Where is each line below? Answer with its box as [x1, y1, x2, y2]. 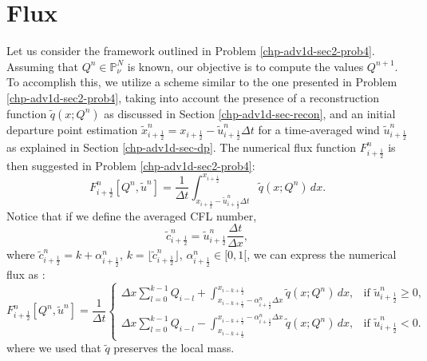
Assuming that [6, 58, 78, 74]
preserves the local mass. [113, 339, 235, 356]
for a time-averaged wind [258, 121, 380, 137]
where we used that [6, 339, 101, 356]
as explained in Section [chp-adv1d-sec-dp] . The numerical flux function [6, 138, 357, 155]
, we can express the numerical [247, 246, 397, 263]
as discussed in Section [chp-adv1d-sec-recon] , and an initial [104, 105, 396, 121]
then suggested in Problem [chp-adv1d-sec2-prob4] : [6, 157, 255, 173]
